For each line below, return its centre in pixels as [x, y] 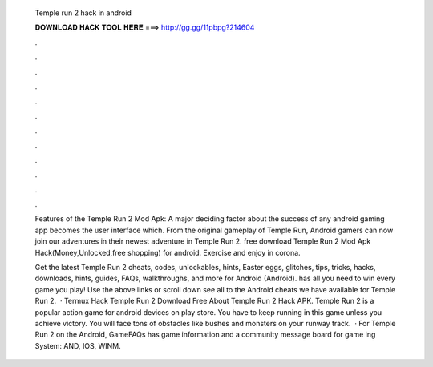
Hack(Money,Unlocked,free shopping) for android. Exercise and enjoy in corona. [168, 252]
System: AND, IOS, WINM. [78, 345]
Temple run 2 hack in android [83, 13]
